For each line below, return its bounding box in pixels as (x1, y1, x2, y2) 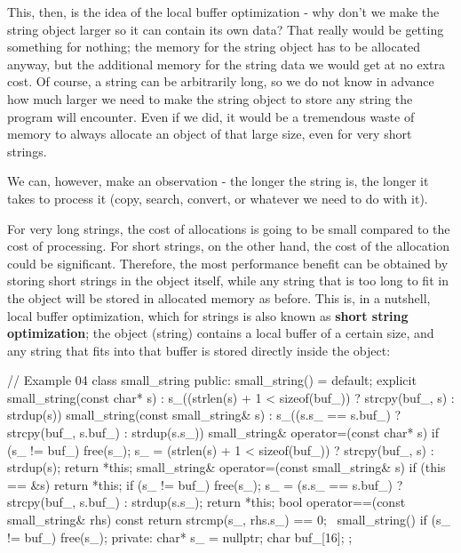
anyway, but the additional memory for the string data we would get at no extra (7, 54, 445, 73)
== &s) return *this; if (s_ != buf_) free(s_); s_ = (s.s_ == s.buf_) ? (7, 475, 403, 493)
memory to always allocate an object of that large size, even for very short (7, 124, 412, 143)
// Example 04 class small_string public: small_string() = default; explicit (7, 371, 417, 389)
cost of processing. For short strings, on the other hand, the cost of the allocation (7, 236, 449, 255)
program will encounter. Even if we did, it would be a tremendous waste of (7, 107, 415, 125)
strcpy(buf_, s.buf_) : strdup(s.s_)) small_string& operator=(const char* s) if (7, 423, 439, 442)
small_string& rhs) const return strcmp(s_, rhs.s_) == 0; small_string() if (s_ (7, 510, 450, 529)
